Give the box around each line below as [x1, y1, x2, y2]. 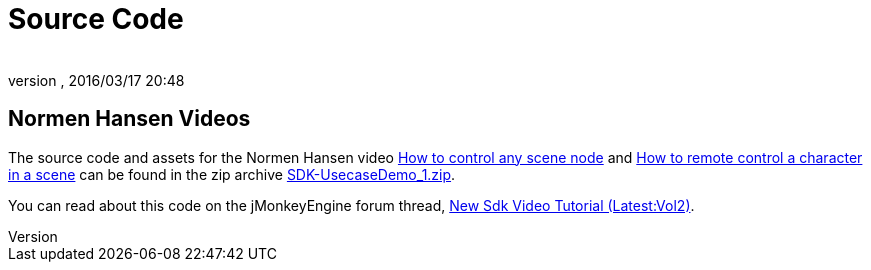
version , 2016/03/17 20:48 [8, 71, 185, 89]
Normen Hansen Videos [8, 106, 251, 132]
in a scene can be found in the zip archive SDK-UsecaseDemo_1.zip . [8, 165, 456, 183]
